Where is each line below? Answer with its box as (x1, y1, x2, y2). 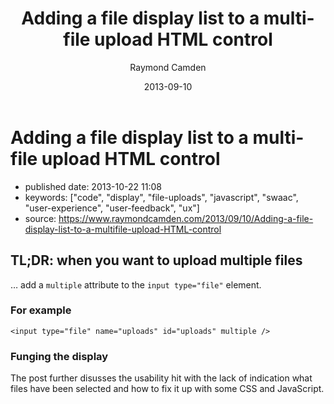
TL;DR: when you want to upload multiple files (10, 252, 303, 269)
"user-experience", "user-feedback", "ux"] (24, 202, 200, 214)
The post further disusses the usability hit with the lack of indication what (10, 372, 313, 384)
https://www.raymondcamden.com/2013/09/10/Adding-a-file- (58, 212, 314, 224)
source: (24, 212, 57, 224)
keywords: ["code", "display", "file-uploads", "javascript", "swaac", (24, 191, 299, 203)
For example (10, 303, 72, 317)
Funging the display (10, 349, 109, 363)
